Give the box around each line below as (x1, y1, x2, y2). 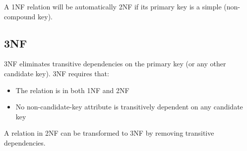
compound (4, 11, 36, 21)
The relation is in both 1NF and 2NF (15, 85, 129, 95)
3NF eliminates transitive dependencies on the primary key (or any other (4, 58, 226, 69)
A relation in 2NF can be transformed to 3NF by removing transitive (4, 128, 214, 138)
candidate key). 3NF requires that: (4, 68, 109, 78)
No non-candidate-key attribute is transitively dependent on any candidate (15, 101, 243, 112)
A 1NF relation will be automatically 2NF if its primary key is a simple (4, 1, 222, 11)
